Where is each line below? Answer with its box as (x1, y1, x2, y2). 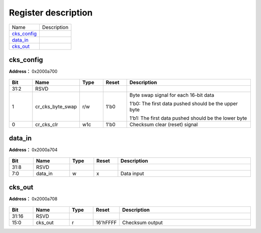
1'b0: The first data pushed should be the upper (129, 100, 238, 107)
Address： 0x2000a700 (9, 68, 58, 75)
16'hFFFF (96, 219, 117, 226)
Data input (120, 170, 145, 177)
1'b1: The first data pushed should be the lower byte (129, 115, 247, 122)
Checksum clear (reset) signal (129, 121, 198, 128)
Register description (9, 7, 93, 18)
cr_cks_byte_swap (35, 103, 77, 110)
